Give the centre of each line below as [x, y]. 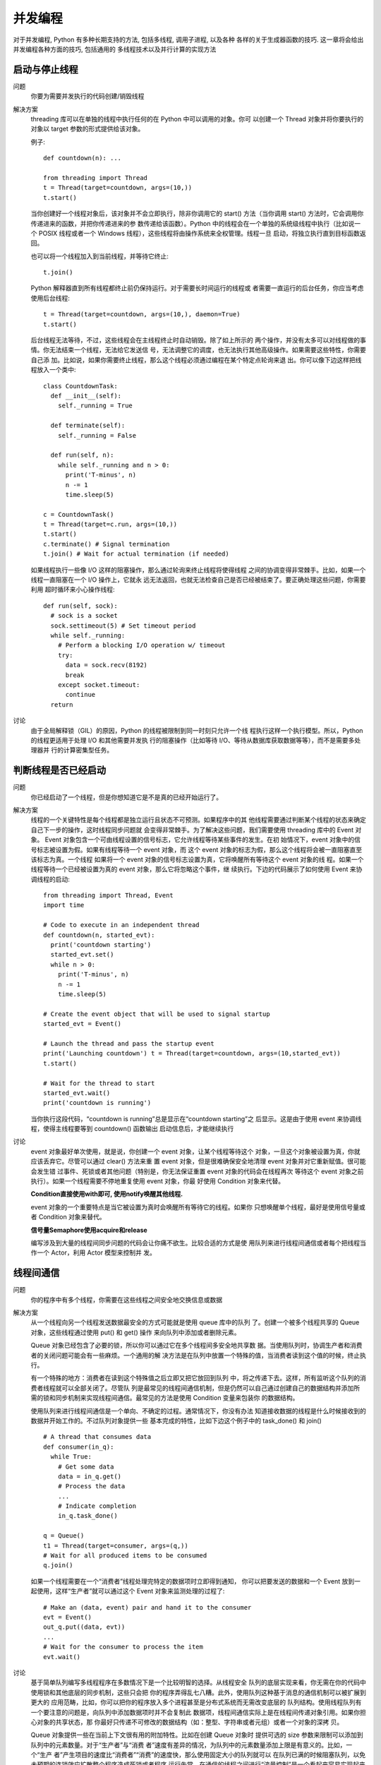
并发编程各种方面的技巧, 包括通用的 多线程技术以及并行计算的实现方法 [115, 49]
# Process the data [91, 1486]
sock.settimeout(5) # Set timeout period [123, 626]
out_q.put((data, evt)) [84, 1627]
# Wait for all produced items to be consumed [125, 1556]
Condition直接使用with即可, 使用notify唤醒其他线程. [107, 1194]
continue [80, 695]
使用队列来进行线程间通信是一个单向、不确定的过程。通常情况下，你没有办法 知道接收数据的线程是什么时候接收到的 [198, 1411]
